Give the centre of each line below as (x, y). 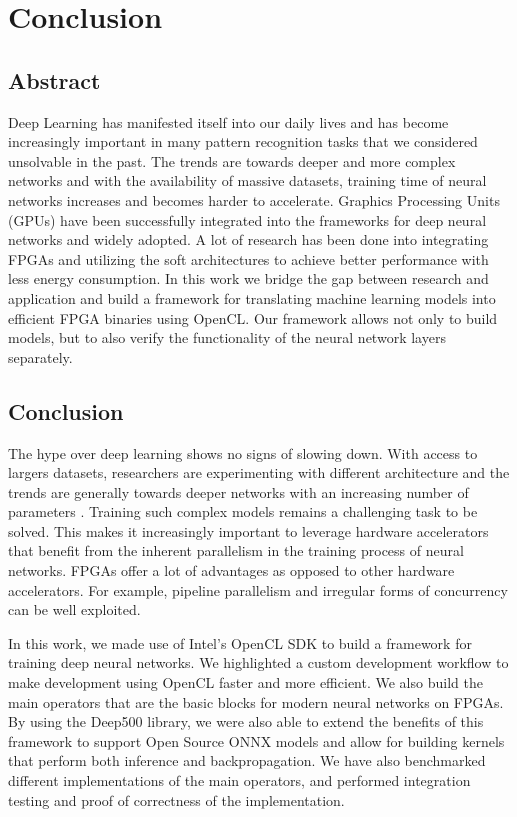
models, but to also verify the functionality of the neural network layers (227, 337)
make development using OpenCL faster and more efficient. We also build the (245, 682)
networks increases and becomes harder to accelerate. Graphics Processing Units (254, 199)
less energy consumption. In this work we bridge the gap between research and (248, 278)
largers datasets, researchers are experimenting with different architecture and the (259, 472)
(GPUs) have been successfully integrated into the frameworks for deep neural (247, 219)
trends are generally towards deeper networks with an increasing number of (238, 491)
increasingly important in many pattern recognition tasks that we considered (243, 141)
